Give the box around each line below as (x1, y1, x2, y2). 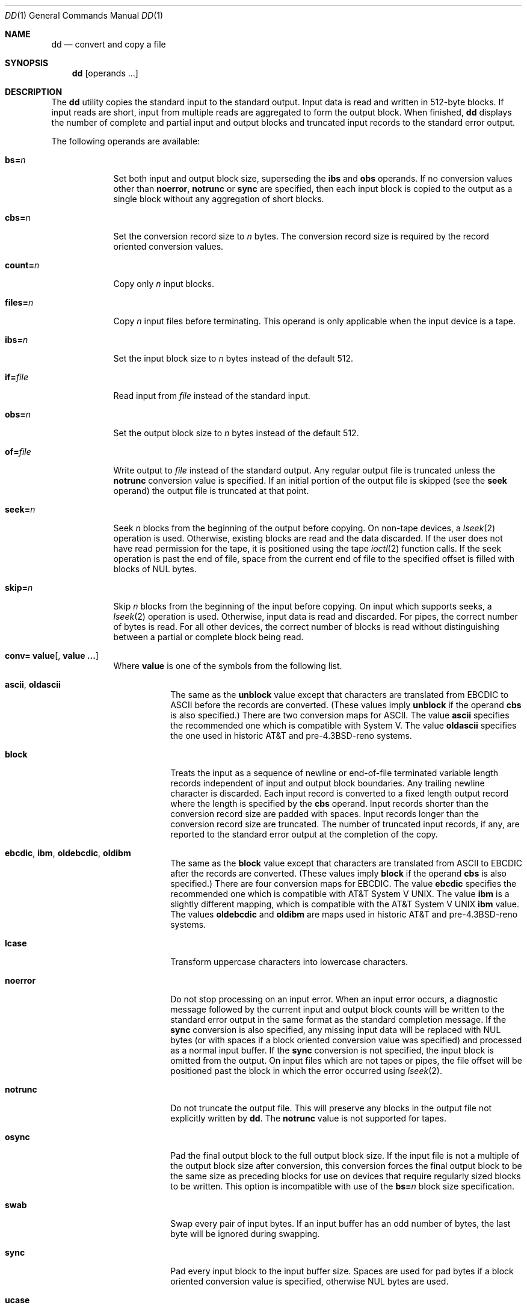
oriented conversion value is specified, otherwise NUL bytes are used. (170, 1276, 449, 1286)
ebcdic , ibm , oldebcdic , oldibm (5, 848, 131, 858)
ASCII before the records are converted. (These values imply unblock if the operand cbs (170, 700, 522, 710)
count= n (5, 260, 40, 270)
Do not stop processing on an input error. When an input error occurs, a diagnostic (170, 994, 498, 1004)
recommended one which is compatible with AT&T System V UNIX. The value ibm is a (170, 889, 510, 899)
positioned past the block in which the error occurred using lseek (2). (170, 1066, 442, 1076)
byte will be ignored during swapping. (170, 1229, 320, 1239)
